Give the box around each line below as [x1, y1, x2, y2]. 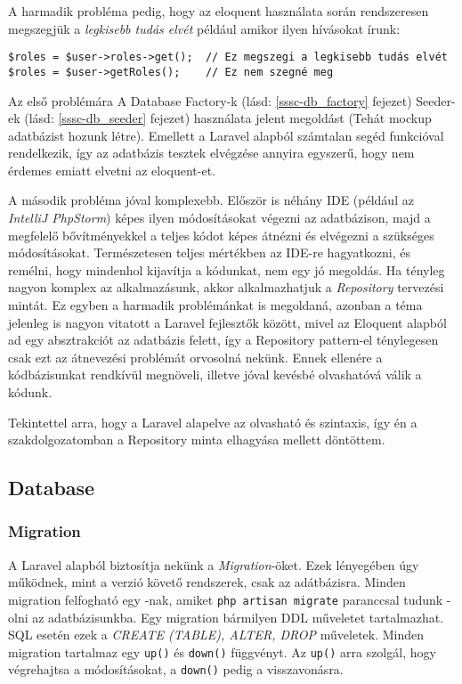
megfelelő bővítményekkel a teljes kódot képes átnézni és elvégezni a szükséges [8, 225, 434, 244]
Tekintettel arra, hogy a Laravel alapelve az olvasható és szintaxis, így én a [8, 412, 417, 431]
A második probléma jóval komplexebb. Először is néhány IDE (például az [8, 191, 414, 209]
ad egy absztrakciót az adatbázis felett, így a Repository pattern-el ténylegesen [8, 330, 439, 349]
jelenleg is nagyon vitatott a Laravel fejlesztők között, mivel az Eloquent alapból [8, 313, 447, 331]
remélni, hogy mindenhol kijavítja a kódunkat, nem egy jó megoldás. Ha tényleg [8, 260, 445, 279]
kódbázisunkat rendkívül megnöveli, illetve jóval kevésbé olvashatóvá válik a [8, 365, 422, 384]
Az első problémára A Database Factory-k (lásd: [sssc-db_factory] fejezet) [8, 91, 412, 110]
